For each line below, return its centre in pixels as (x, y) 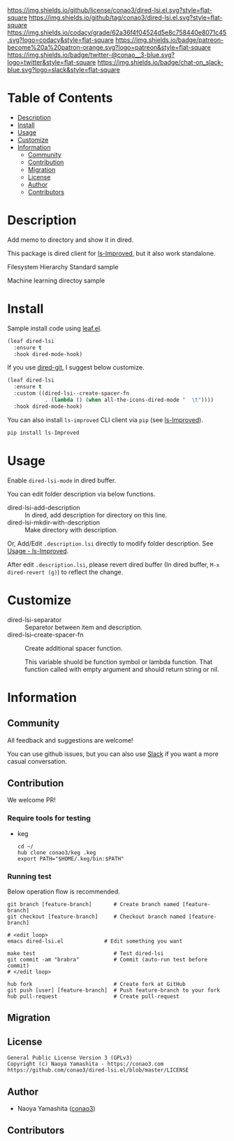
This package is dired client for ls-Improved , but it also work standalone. (111, 253)
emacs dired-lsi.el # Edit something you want (95, 941)
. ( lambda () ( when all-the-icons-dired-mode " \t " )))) (129, 400)
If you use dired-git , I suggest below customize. (76, 367)
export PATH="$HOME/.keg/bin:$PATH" (71, 858)
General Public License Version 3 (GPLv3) (70, 1058)
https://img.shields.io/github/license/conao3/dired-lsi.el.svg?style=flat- (110, 10)
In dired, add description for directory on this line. (96, 515)
